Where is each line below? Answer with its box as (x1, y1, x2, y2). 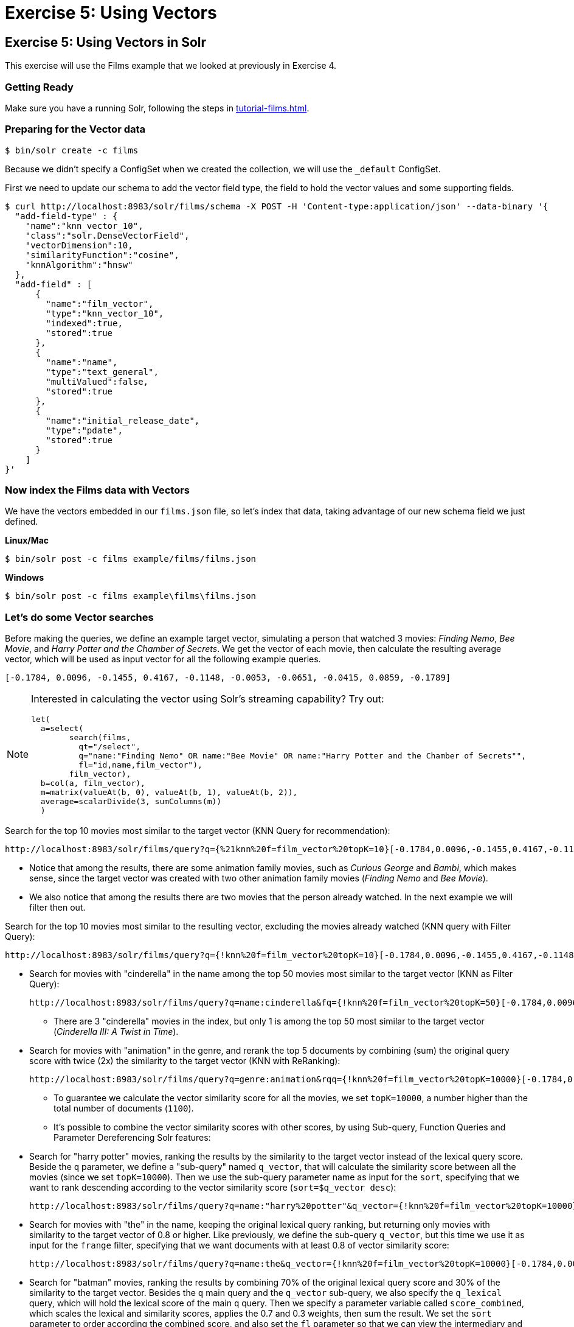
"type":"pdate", (46, 425, 123, 435)
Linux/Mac (5, 535, 49, 546)
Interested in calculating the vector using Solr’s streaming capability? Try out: (31, 693, 384, 706)
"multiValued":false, (46, 376, 149, 387)
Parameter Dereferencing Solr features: (54, 1132, 211, 1143)
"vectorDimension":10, (25, 240, 133, 250)
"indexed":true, (46, 318, 123, 328)
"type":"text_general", (46, 366, 159, 377)
